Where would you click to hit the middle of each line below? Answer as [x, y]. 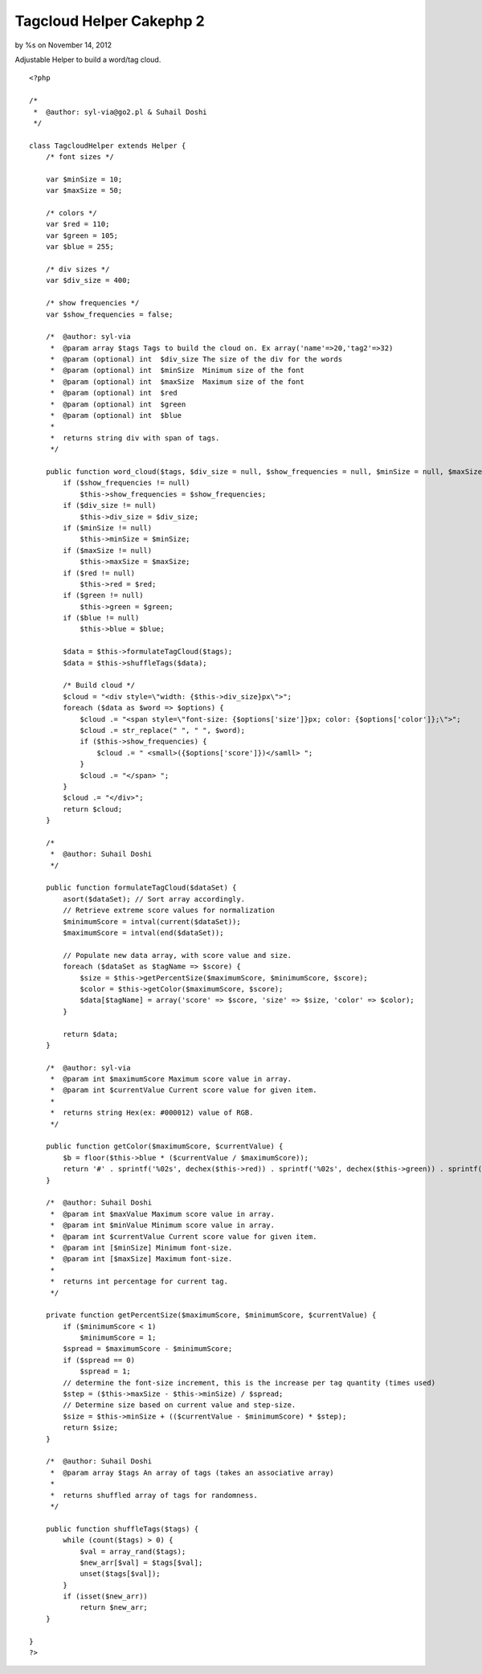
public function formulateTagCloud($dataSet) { [141, 888]
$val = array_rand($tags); [133, 1551]
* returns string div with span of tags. [135, 438]
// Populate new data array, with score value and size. [178, 955]
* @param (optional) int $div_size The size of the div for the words [196, 359]
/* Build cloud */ [99, 686]
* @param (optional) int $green [118, 404]
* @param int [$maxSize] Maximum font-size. [141, 1259]
